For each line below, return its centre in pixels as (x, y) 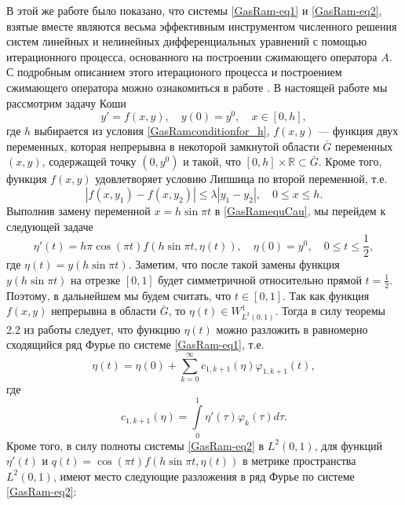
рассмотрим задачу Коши (66, 102)
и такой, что (212, 161)
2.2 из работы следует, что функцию (93, 329)
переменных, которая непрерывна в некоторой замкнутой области (163, 146)
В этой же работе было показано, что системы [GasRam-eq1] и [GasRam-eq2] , (194, 10)
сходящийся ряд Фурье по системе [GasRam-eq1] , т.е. (135, 344)
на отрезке (96, 279)
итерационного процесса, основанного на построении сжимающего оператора (192, 56)
